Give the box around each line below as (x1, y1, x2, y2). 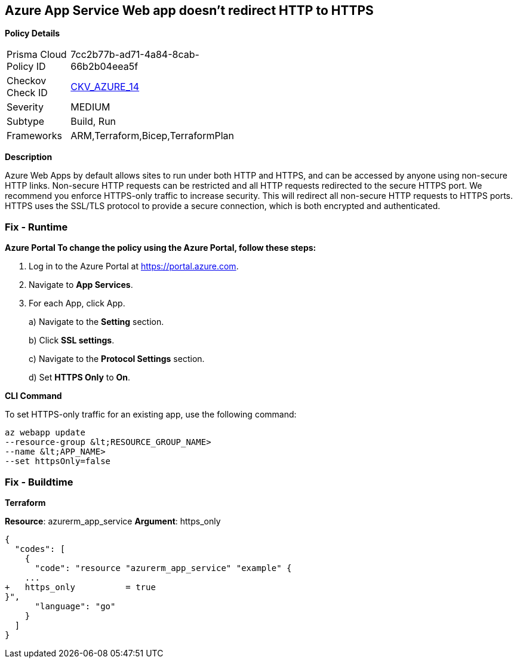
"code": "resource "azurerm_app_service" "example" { (35, 563, 292, 573)
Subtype (7, 115, 45, 128)
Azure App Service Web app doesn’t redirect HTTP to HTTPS (5, 3, 374, 18)
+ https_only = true (5, 582, 156, 592)
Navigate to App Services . (29, 280, 133, 290)
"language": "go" (35, 601, 116, 611)
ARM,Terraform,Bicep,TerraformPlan (70, 130, 234, 142)
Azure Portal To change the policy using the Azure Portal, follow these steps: (5, 243, 316, 253)
